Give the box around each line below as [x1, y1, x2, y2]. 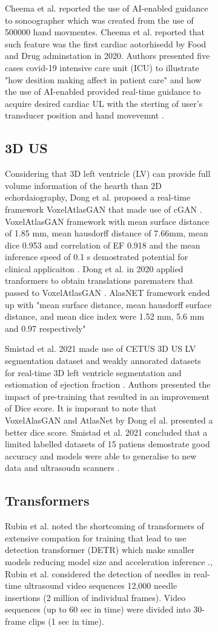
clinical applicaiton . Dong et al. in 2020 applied [5, 262, 183, 275]
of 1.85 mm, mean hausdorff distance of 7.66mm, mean [5, 227, 208, 239]
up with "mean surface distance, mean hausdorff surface [5, 298, 212, 311]
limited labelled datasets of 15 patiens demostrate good [5, 438, 210, 450]
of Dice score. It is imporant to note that [5, 402, 157, 414]
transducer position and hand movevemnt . [5, 109, 164, 122]
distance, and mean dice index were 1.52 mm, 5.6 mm [5, 310, 205, 323]
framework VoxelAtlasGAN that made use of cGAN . [5, 202, 202, 215]
